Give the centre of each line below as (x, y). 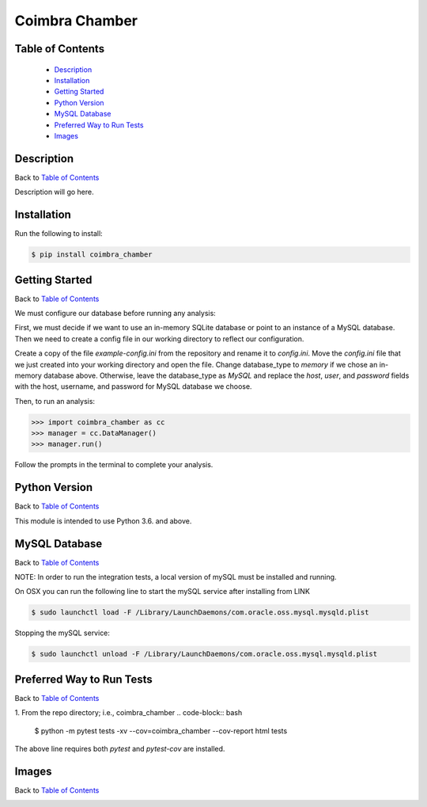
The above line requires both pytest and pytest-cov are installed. (120, 749)
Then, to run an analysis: (55, 401)
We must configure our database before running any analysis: (115, 313)
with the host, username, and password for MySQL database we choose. (133, 386)
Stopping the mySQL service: (62, 633)
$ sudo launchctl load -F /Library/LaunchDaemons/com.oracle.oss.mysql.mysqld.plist (200, 613)
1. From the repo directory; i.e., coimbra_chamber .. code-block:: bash (128, 713)
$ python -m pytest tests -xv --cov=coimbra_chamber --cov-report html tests (161, 731)
